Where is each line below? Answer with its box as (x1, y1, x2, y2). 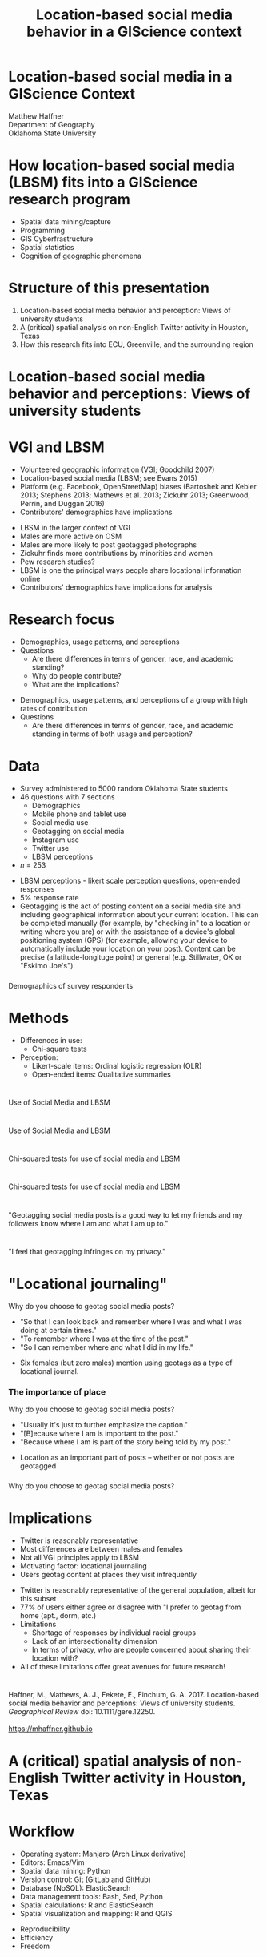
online (19, 574, 41, 583)
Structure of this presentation (8, 279, 210, 297)
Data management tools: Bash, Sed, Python (19, 1892, 164, 1902)
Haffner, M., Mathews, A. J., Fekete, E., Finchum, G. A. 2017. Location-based (8, 1690, 260, 1700)
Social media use (31, 817, 89, 827)
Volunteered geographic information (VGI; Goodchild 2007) (19, 465, 215, 474)
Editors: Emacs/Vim (19, 1858, 85, 1867)
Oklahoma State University (8, 128, 97, 138)
